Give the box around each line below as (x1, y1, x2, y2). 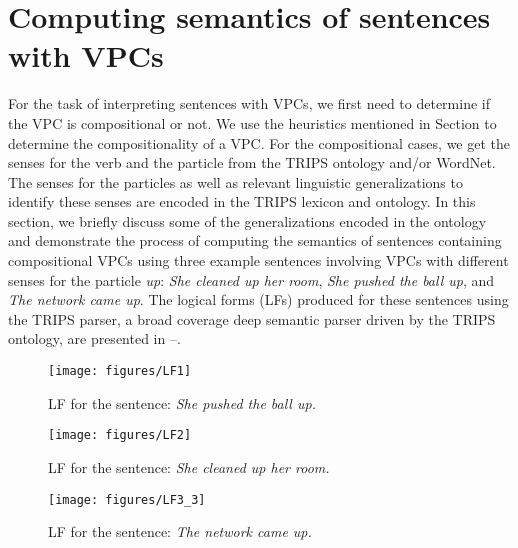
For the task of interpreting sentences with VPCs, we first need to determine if (8, 93, 490, 114)
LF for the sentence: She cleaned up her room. (48, 456, 330, 477)
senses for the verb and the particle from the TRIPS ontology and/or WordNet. (8, 152, 496, 173)
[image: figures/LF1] (48, 364, 192, 379)
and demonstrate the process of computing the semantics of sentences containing (8, 230, 502, 251)
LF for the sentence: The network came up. (48, 521, 312, 542)
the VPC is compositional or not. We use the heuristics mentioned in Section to (8, 112, 497, 133)
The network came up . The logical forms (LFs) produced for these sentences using (8, 289, 509, 310)
